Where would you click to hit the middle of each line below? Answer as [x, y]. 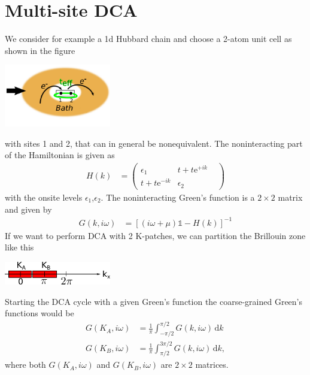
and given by [28, 209]
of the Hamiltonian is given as [60, 155]
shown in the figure [40, 50]
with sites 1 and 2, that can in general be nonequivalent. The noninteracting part [154, 143]
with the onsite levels [44, 197]
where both [25, 365]
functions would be [39, 313]
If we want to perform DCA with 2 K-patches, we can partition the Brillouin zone [155, 235]
